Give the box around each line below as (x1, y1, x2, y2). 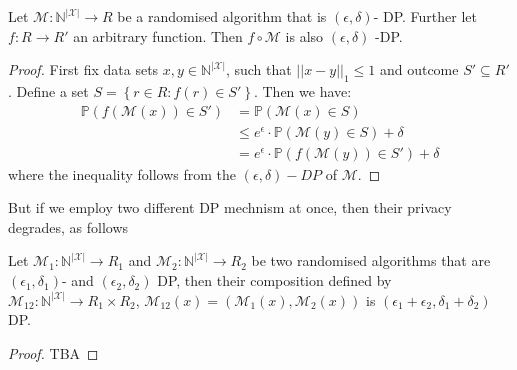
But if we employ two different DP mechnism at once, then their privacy (8, 197, 452, 218)
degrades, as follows (8, 216, 129, 237)
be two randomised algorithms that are (251, 250, 491, 271)
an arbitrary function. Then (73, 25, 243, 46)
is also (285, 25, 324, 46)
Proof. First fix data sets (8, 59, 159, 80)
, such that (225, 59, 292, 80)
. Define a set (8, 80, 89, 101)
